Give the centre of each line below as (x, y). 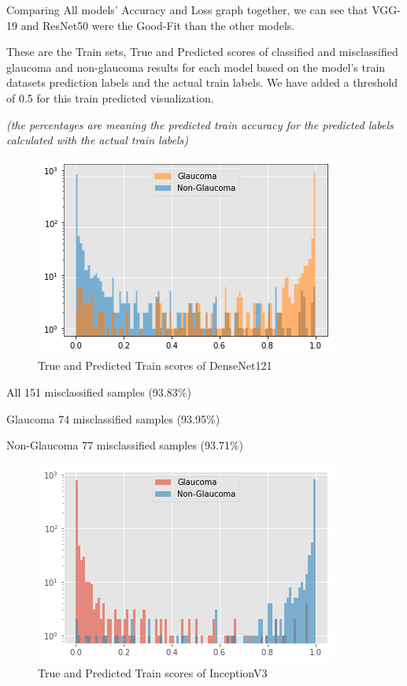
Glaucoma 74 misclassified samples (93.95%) (113, 418)
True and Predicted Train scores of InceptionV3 (153, 673)
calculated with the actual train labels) (97, 140)
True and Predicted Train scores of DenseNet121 (155, 365)
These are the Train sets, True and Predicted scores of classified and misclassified (202, 52)
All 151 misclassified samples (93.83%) (99, 391)
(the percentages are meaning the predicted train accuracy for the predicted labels (200, 124)
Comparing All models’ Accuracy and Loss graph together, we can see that (187, 9)
